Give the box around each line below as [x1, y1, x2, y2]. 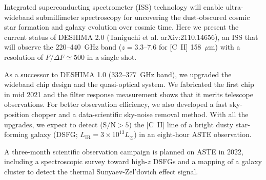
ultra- [226, 2, 243, 12]
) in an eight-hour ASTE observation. [134, 129, 252, 140]
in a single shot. [87, 51, 137, 62]
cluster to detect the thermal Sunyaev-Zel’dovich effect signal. [4, 166, 198, 176]
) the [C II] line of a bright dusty [129, 119, 234, 129]
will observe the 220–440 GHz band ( [4, 41, 122, 52]
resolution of [4, 51, 43, 62]
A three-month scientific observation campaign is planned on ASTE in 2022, [4, 146, 243, 156]
